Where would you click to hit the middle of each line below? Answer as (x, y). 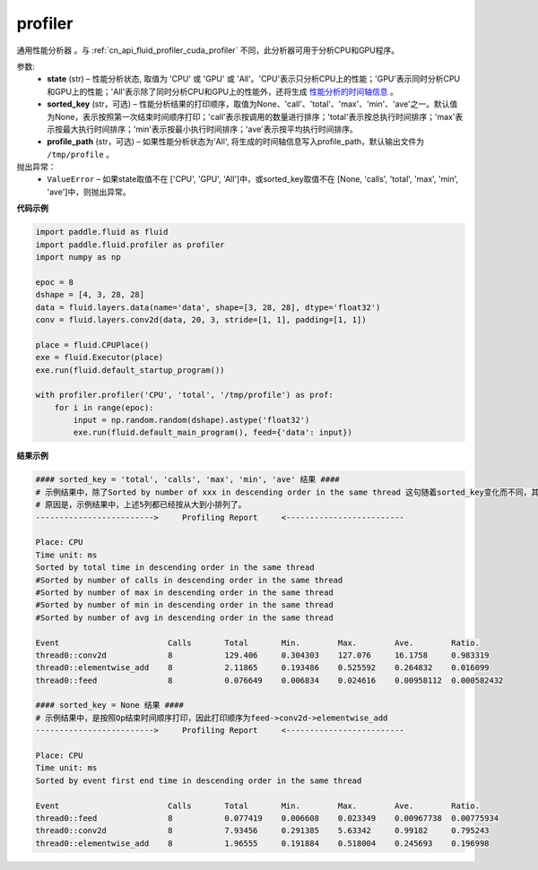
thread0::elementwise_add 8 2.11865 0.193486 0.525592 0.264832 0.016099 (262, 668)
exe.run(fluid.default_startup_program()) (130, 370)
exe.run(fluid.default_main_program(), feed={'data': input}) (213, 433)
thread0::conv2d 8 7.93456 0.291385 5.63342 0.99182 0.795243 (262, 831)
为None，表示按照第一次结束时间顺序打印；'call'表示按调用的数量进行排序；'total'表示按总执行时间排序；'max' (251, 116)
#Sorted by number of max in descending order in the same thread (184, 592)
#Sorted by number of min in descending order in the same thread (184, 605)
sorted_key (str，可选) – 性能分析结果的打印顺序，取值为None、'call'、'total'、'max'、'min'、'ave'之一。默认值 (252, 104)
